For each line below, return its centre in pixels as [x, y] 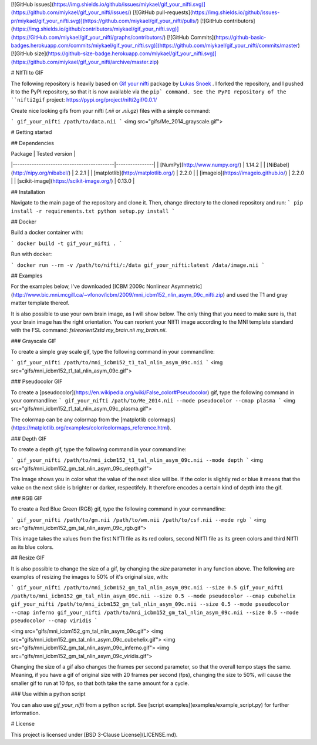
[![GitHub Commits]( [191, 37]
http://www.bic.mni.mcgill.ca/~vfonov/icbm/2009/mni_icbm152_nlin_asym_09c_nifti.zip [118, 294]
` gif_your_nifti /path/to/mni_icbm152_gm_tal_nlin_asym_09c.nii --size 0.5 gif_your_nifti [147, 588]
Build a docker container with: [47, 233]
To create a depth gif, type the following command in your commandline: [99, 449]
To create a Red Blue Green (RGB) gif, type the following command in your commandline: [118, 509]
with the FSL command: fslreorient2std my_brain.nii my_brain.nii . [89, 330]
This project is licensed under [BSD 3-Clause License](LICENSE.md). [94, 734]
